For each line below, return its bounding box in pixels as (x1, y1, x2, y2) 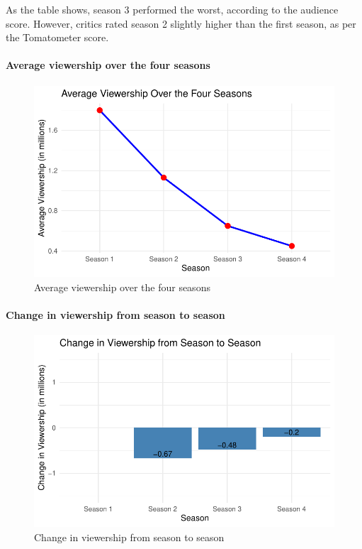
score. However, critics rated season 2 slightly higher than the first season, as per (6, 16, 356, 31)
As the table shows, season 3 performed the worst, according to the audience (6, 2, 339, 16)
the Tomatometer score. (6, 30, 109, 45)
